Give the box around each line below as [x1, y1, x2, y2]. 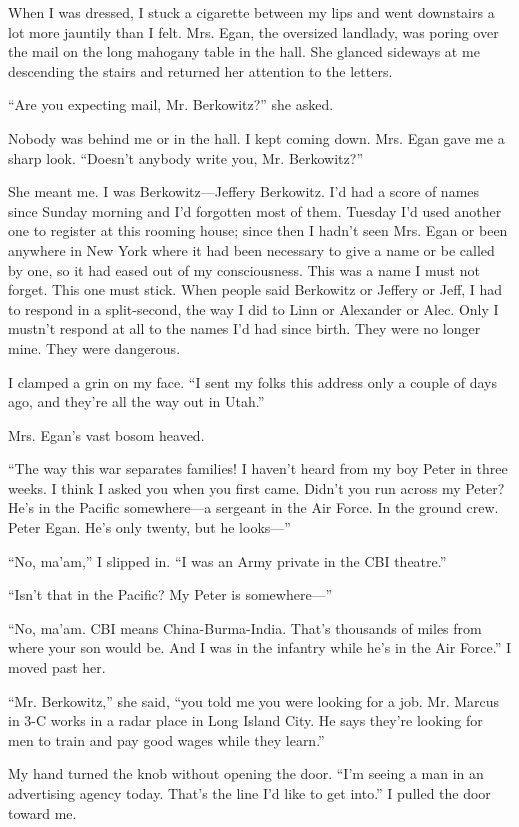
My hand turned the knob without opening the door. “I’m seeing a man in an [8, 763, 484, 784]
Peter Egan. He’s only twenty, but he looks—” [8, 517, 291, 538]
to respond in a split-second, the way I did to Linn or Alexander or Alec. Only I [8, 298, 499, 319]
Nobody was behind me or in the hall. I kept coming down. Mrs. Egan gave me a [8, 127, 505, 148]
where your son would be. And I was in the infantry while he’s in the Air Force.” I [8, 637, 512, 658]
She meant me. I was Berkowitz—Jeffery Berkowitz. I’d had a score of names [8, 181, 480, 202]
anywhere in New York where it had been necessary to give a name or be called [8, 239, 495, 260]
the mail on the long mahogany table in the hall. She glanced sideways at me [8, 41, 480, 62]
